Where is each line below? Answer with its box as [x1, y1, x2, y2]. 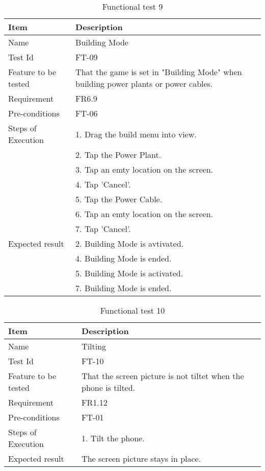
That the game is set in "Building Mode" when [75, 66, 242, 78]
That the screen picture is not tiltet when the [82, 370, 244, 382]
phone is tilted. [82, 382, 136, 393]
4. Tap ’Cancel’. [75, 178, 131, 190]
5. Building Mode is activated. [75, 267, 183, 279]
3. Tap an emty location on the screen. [75, 163, 213, 175]
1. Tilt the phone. [82, 432, 145, 444]
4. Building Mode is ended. [75, 252, 172, 264]
